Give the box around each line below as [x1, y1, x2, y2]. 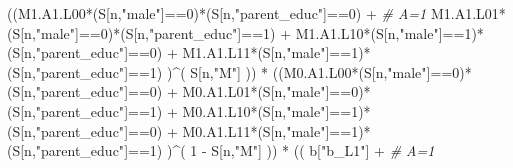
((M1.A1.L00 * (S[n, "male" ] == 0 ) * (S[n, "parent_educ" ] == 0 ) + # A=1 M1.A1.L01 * [7, 3, 506, 23]
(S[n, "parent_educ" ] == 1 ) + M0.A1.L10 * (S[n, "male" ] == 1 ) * [7, 100, 371, 121]
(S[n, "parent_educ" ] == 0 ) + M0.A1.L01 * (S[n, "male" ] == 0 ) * [7, 81, 371, 102]
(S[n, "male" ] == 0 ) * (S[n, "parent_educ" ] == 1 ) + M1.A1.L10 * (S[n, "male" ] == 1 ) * [7, 22, 484, 43]
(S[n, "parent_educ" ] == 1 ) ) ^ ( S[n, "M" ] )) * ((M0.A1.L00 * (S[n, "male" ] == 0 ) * [7, 61, 472, 82]
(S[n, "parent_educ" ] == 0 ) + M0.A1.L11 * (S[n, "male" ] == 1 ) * [7, 120, 371, 141]
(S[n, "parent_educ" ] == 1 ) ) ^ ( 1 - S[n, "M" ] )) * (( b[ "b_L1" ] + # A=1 [7, 140, 435, 161]
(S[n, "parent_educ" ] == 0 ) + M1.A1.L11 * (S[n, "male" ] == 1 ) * [7, 42, 371, 63]
